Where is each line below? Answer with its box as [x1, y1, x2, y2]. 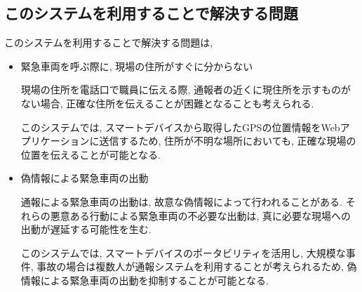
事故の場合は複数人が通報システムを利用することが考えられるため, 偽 [36, 259, 357, 274]
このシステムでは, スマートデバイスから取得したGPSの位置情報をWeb [20, 119, 340, 134]
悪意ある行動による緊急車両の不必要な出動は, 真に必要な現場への [50, 208, 351, 223]
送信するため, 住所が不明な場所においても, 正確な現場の [99, 133, 356, 148]
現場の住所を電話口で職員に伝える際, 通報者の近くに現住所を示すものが [20, 82, 351, 97]
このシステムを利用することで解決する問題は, [4, 35, 213, 50]
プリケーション [20, 133, 90, 148]
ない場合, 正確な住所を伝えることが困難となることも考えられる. [20, 95, 314, 110]
